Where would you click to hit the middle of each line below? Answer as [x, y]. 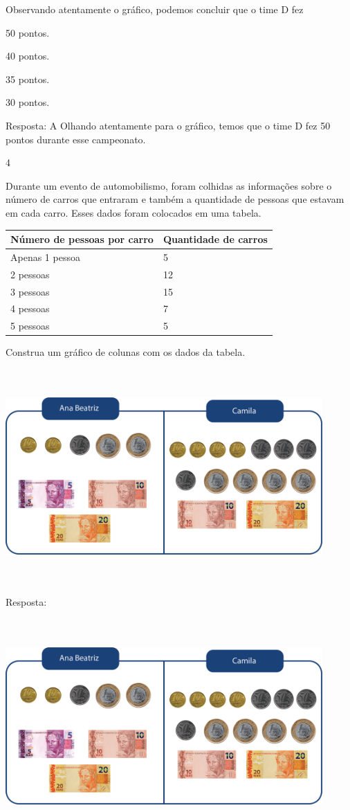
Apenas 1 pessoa [45, 256]
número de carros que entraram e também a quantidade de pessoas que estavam [175, 199]
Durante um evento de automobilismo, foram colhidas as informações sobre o [169, 185]
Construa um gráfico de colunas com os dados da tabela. [126, 352]
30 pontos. [28, 102]
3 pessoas [30, 291]
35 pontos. [28, 79]
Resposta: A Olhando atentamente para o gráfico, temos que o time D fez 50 [168, 125]
